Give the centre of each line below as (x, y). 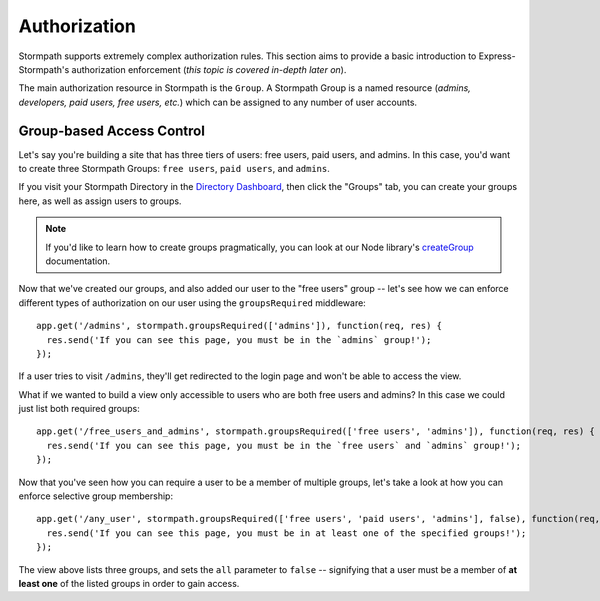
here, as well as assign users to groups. (100, 201)
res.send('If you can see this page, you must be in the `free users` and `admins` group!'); (284, 445)
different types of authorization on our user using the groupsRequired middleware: (192, 302)
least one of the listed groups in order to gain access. (129, 583)
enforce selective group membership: (96, 496)
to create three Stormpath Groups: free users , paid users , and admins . (174, 169)
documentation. (78, 261)
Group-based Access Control (111, 130)
